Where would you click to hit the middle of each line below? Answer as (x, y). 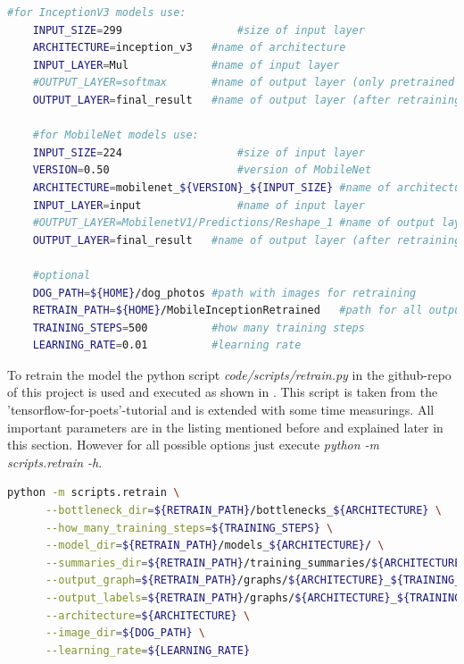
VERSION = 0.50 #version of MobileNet (202, 170)
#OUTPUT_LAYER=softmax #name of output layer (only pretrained (244, 83)
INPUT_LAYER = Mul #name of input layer (186, 65)
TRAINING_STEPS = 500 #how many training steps (199, 328)
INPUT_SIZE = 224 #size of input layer (199, 152)
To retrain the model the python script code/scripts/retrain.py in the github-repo (229, 374)
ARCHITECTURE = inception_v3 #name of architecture (189, 48)
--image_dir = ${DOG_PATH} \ (125, 633)
